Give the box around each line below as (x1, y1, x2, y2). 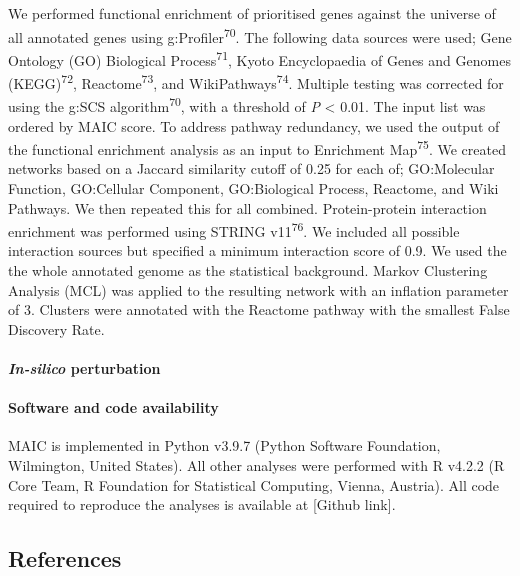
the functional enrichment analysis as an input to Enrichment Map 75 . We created (8, 136, 506, 159)
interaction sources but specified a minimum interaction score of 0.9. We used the (8, 240, 507, 261)
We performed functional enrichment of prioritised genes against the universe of (8, 3, 496, 23)
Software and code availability (8, 397, 219, 418)
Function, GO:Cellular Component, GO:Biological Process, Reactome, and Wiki (8, 178, 499, 199)
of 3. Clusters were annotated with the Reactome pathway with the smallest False (8, 299, 510, 320)
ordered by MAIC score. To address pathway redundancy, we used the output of (8, 115, 500, 136)
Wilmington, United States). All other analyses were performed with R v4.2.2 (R (8, 455, 505, 476)
